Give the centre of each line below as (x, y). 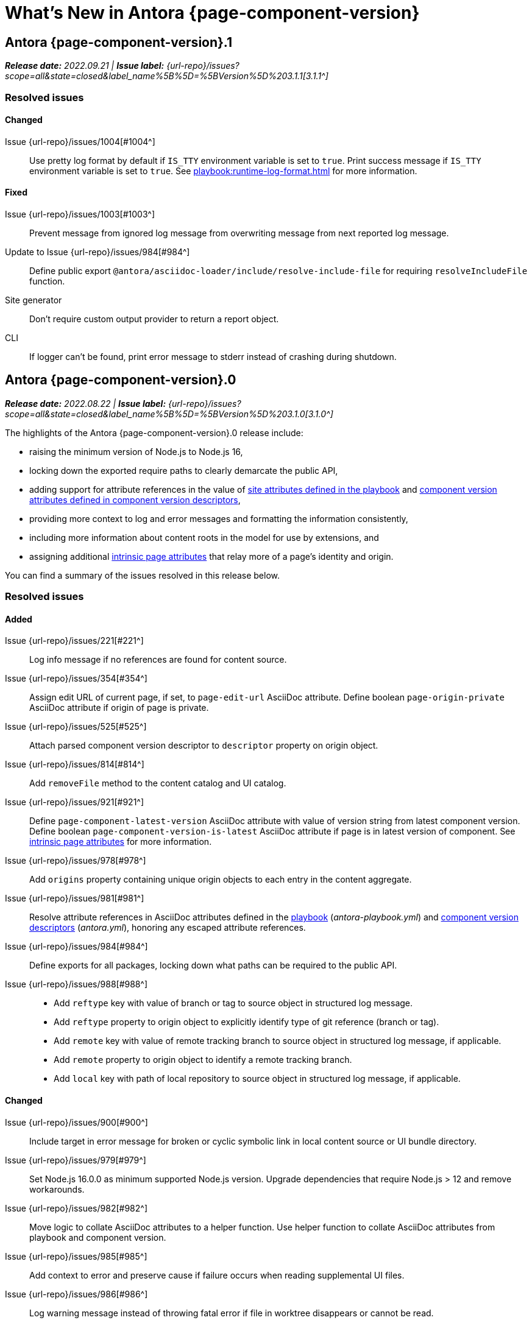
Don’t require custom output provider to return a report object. (154, 319)
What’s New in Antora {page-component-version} (212, 13)
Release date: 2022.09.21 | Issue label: (85, 66)
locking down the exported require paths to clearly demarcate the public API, (184, 470)
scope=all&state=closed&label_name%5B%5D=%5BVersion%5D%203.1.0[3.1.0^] (169, 414)
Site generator (34, 300)
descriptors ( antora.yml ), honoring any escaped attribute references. (168, 928)
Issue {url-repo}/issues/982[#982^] (76, 1208)
